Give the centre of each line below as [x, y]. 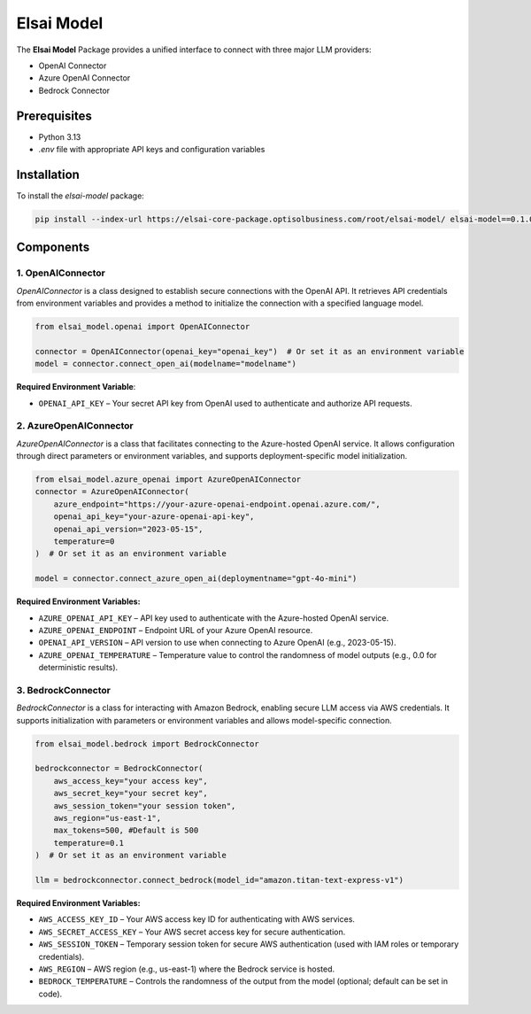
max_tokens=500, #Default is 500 [126, 831]
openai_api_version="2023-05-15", [128, 529]
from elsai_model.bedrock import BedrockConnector [147, 743]
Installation [48, 174]
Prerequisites [54, 116]
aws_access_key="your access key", [131, 781]
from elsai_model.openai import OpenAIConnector [142, 327]
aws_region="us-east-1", [108, 818]
